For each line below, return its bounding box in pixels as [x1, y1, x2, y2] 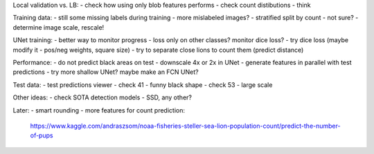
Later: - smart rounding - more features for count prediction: [12, 106, 185, 114]
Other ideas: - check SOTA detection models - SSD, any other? [12, 93, 192, 102]
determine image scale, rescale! [12, 23, 105, 31]
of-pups [30, 131, 53, 139]
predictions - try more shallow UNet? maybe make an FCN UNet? [12, 68, 199, 76]
